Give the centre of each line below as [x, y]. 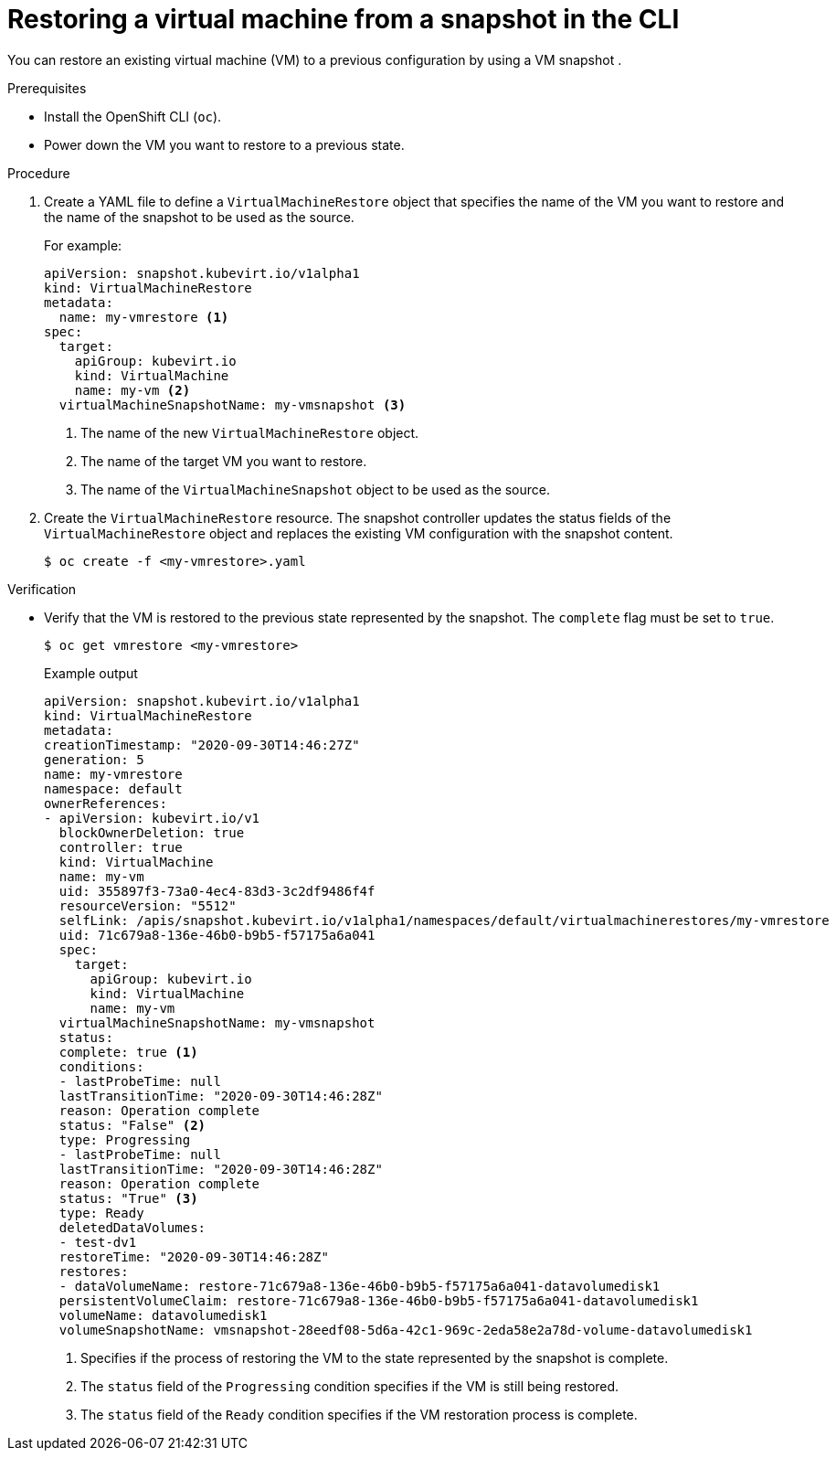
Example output [91, 673]
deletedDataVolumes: [132, 1227]
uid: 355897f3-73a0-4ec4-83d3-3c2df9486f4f [217, 891]
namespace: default [113, 788]
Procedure [39, 173]
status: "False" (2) [132, 1125]
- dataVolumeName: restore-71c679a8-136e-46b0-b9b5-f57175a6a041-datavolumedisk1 [360, 1286]
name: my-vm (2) [132, 390]
